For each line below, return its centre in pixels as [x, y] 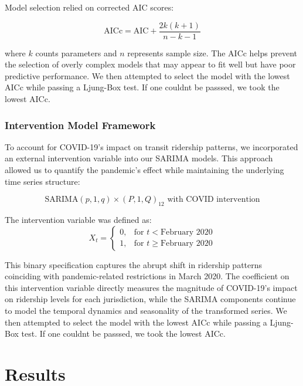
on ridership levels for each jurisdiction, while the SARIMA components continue [150, 299]
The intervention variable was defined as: [78, 220]
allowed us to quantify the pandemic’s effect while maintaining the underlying [144, 170]
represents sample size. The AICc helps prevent [212, 53]
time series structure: [42, 181]
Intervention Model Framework [80, 125]
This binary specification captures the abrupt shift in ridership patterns [134, 264]
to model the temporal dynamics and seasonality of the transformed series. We [146, 310]
